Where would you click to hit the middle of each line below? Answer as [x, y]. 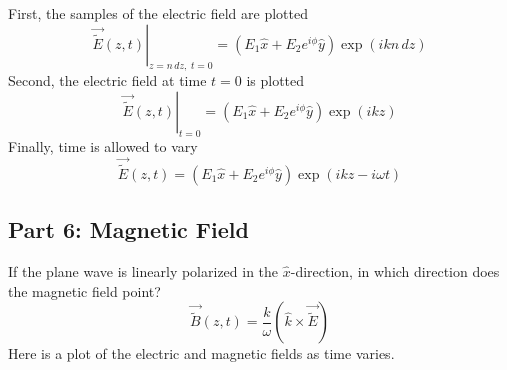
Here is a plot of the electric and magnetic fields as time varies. [201, 353]
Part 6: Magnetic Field [128, 229]
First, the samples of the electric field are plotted [158, 13]
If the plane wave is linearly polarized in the [143, 271]
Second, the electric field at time [107, 80]
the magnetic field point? [84, 290]
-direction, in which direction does [395, 271]
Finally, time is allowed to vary [103, 145]
